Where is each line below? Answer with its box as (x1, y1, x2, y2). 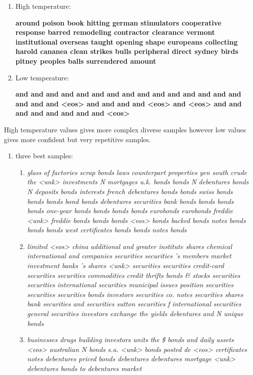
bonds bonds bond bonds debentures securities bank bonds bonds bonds (27, 196, 234, 206)
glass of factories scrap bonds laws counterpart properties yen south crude (27, 167, 247, 177)
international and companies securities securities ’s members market (27, 250, 231, 261)
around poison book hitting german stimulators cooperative (15, 17, 222, 27)
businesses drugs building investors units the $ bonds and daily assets (27, 334, 234, 345)
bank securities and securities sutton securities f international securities (27, 299, 241, 309)
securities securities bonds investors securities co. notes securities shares (27, 289, 243, 299)
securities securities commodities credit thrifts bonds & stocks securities (27, 270, 240, 280)
